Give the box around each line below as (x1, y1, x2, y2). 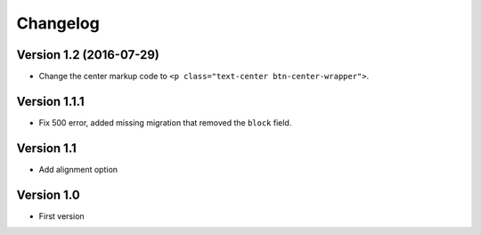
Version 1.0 (16, 187, 80, 202)
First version (38, 210, 85, 222)
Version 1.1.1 (16, 93, 85, 109)
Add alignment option (38, 164, 118, 174)
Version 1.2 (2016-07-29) (16, 47, 160, 62)
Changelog (16, 13, 100, 33)
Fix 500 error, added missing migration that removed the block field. (38, 117, 292, 128)
